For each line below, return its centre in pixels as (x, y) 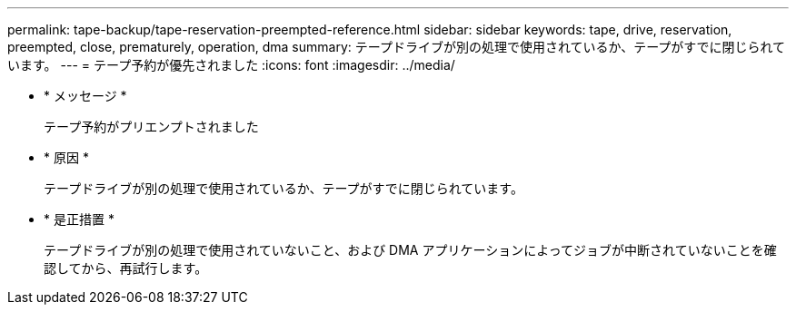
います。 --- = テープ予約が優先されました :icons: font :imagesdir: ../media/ (231, 65)
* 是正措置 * (79, 219)
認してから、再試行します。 (126, 268)
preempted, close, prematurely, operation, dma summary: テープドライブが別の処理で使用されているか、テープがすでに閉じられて (397, 47)
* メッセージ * (85, 96)
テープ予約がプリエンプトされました (151, 127)
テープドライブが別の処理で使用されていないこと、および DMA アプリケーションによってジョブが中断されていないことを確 (410, 250)
